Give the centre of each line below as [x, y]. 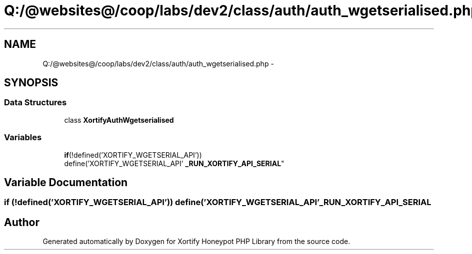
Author [22, 222]
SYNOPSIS [31, 83]
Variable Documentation [66, 182]
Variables [23, 137]
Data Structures [35, 103]
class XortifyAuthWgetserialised [119, 120]
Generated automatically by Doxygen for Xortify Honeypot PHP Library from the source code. [196, 242]
